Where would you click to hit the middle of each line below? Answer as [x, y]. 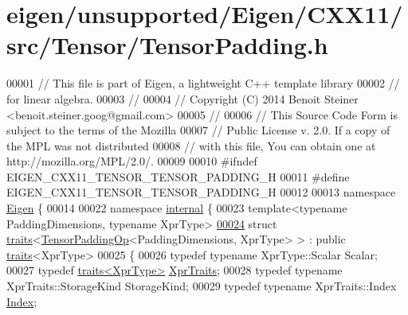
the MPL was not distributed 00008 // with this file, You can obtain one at [191, 145]
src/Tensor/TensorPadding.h [167, 45]
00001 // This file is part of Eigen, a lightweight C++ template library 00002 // [203, 83]
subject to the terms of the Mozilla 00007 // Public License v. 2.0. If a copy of [198, 130]
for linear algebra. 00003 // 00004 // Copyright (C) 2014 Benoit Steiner [182, 98]
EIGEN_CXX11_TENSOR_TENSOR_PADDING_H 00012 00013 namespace [201, 192]
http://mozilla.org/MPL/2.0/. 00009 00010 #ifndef [132, 161]
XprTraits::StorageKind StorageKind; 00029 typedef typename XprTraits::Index [202, 286]
